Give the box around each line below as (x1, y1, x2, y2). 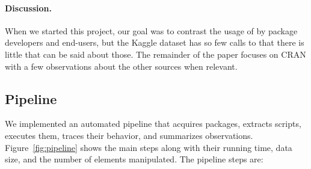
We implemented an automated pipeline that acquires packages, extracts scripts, (5, 117, 301, 130)
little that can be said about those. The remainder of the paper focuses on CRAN (5, 48, 306, 60)
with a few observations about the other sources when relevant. (5, 60, 238, 72)
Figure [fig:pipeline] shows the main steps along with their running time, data (5, 141, 292, 153)
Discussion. (5, 1, 52, 14)
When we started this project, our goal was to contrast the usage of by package (5, 24, 298, 37)
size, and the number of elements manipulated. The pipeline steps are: (5, 153, 263, 165)
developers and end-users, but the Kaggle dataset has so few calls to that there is (5, 36, 304, 49)
